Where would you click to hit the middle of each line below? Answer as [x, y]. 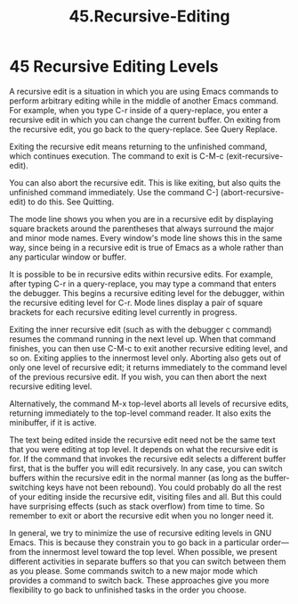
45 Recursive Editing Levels [114, 66]
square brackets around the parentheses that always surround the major [142, 228]
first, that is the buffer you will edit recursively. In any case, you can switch [146, 468]
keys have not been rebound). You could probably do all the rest [164, 487]
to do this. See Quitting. [71, 202]
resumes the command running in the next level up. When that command [143, 339]
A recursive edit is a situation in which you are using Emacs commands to [144, 91]
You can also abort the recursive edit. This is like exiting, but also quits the [145, 182]
